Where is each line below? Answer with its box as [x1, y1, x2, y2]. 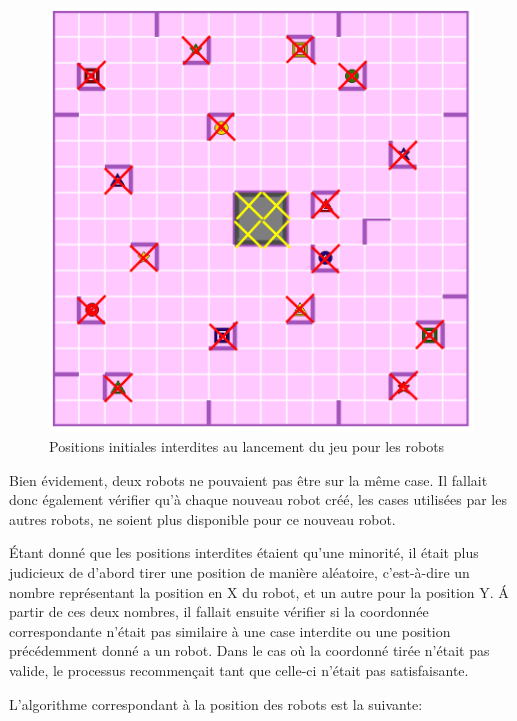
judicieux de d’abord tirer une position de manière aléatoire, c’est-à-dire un [9, 562, 470, 583]
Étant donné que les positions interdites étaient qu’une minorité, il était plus [9, 542, 479, 563]
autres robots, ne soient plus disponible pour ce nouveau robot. [9, 508, 396, 529]
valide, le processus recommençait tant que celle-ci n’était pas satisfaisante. [9, 660, 469, 680]
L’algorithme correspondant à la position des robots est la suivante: [9, 693, 423, 714]
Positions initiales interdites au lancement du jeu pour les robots [49, 436, 445, 457]
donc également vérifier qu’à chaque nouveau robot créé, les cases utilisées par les [9, 489, 507, 510]
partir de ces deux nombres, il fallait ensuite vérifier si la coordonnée [9, 601, 429, 622]
